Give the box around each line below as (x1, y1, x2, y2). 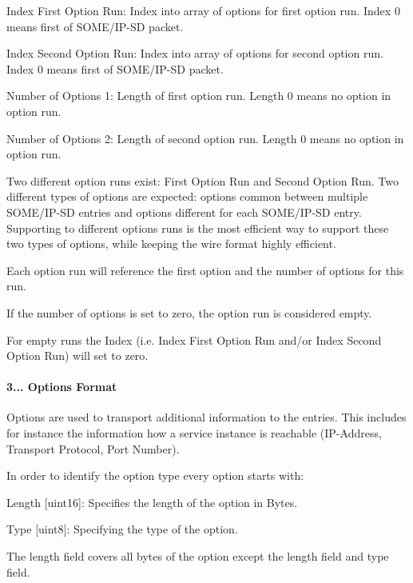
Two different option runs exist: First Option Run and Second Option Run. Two (6, 172, 399, 189)
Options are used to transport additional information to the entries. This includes (6, 409, 407, 425)
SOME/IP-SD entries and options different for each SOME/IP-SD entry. (6, 203, 362, 220)
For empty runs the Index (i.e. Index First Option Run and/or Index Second (6, 331, 382, 348)
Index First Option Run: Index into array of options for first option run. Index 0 (6, 2, 400, 18)
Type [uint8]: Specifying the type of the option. (6, 521, 238, 537)
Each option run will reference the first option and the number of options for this (6, 262, 404, 278)
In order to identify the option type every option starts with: (6, 467, 304, 484)
